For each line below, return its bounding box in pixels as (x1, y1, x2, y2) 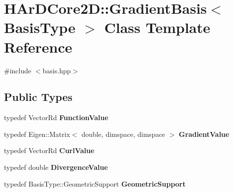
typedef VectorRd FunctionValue (4, 112, 108, 123)
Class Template (104, 17, 210, 37)
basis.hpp (42, 65, 71, 75)
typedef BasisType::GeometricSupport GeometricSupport (4, 178, 186, 189)
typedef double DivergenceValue (4, 162, 108, 172)
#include (4, 65, 32, 75)
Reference (4, 36, 72, 57)
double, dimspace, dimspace (81, 128, 166, 139)
